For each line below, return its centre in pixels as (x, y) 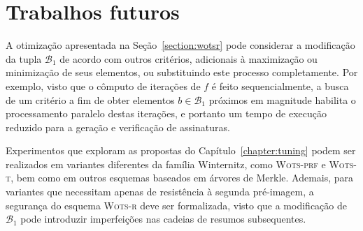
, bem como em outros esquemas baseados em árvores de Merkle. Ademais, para (182, 178)
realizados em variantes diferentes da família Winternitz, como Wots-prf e (166, 164)
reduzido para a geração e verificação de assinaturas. (118, 127)
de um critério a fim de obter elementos (90, 99)
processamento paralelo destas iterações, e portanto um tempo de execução (166, 113)
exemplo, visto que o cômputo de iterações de (103, 85)
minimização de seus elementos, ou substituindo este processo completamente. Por (182, 72)
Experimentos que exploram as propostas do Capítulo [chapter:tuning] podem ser (181, 150)
